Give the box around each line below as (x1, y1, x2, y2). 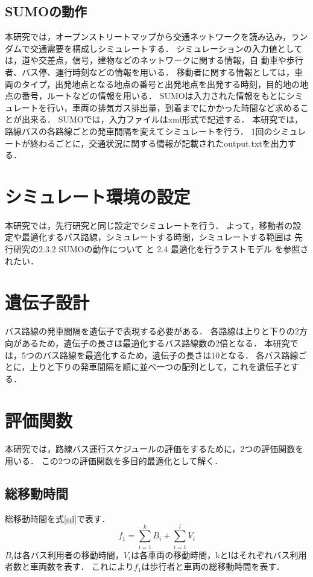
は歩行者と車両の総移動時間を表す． (141, 560, 285, 573)
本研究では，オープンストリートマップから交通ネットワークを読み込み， (5, 30, 291, 43)
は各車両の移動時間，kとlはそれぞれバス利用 (131, 548, 307, 561)
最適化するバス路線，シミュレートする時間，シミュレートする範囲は (21, 231, 292, 243)
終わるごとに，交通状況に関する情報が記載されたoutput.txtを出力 (30, 136, 288, 149)
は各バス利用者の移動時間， (13, 548, 124, 561)
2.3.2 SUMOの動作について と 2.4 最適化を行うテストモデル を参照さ (38, 243, 309, 255)
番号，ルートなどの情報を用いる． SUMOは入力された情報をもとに (21, 89, 286, 102)
